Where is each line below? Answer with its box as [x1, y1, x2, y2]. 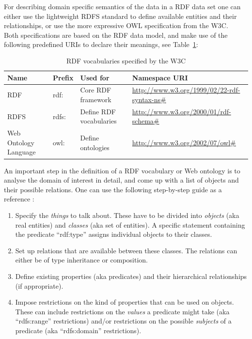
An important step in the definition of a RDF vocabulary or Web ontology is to [4, 165, 240, 175]
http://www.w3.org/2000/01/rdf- [132, 106, 231, 116]
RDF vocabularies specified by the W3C [66, 55, 186, 65]
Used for [80, 72, 110, 82]
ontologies [80, 142, 110, 152]
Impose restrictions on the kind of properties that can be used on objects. [15, 297, 234, 307]
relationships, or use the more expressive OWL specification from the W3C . [4, 20, 228, 31]
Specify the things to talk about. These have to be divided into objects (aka [15, 210, 239, 220]
